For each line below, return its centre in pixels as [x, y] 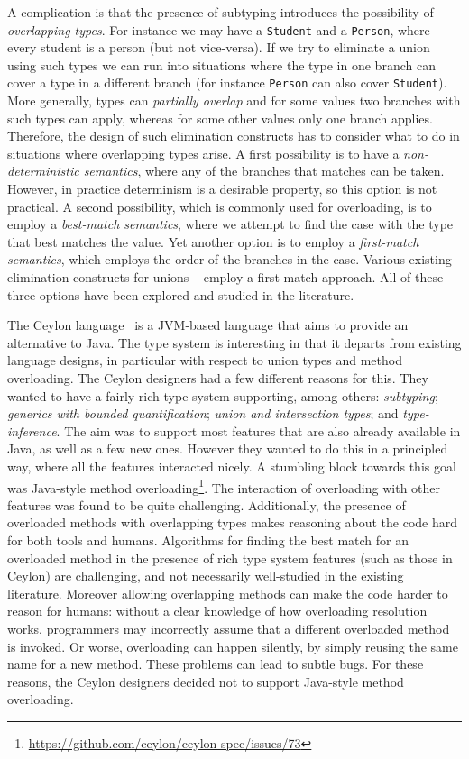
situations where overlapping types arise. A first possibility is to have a [203, 153]
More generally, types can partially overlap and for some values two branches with [234, 101]
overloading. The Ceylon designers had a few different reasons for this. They [218, 378]
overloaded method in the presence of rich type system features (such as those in [230, 558]
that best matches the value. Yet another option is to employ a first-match [213, 241]
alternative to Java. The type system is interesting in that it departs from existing [234, 342]
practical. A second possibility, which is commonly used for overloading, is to [220, 206]
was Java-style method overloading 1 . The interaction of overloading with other [224, 486]
